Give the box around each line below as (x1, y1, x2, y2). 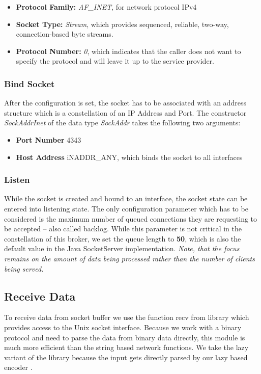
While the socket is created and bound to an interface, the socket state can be (4, 193, 248, 204)
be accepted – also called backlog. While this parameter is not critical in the (4, 223, 242, 234)
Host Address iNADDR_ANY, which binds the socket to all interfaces (16, 151, 243, 162)
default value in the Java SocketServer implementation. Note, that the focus (4, 243, 240, 254)
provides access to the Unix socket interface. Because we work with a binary (4, 322, 242, 332)
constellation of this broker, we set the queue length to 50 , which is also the (4, 233, 241, 244)
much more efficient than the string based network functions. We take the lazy (4, 342, 249, 353)
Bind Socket (4, 77, 55, 90)
